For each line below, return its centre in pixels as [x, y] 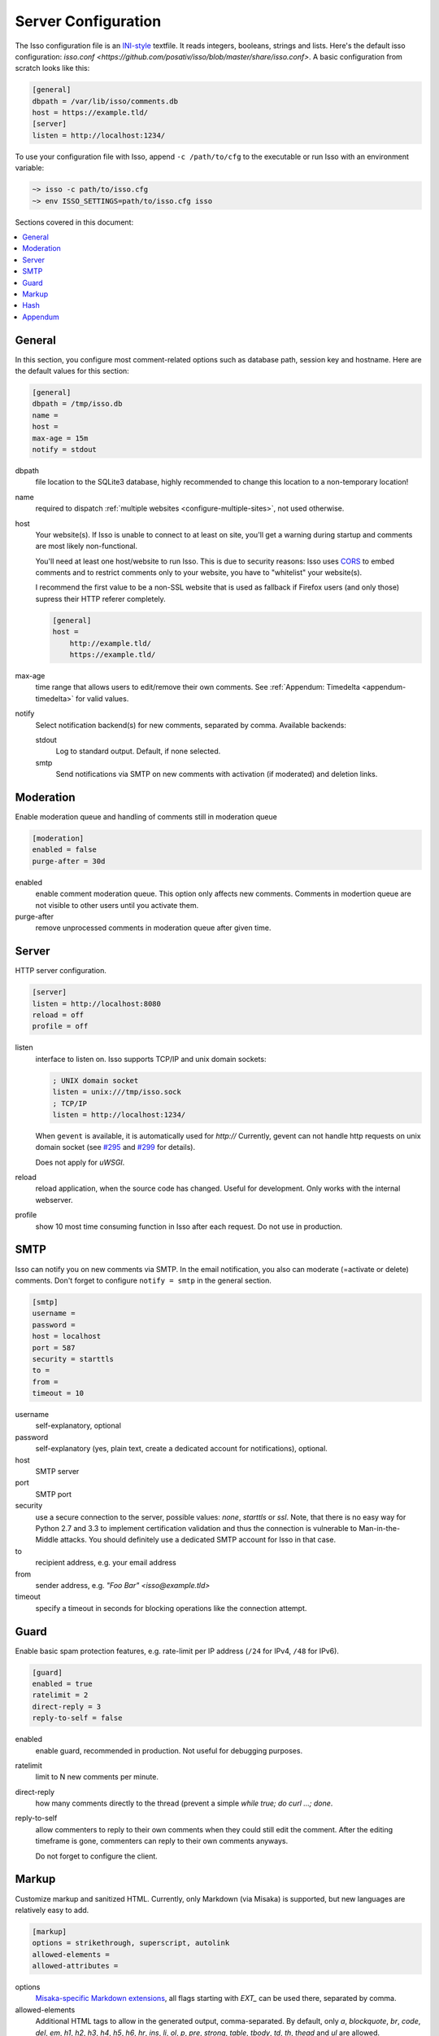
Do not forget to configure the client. [96, 1856]
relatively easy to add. [52, 1910]
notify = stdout [65, 449]
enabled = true [62, 1683]
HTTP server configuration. [61, 971]
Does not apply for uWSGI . [80, 1162]
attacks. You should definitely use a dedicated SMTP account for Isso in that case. [198, 1540]
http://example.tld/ [111, 643]
